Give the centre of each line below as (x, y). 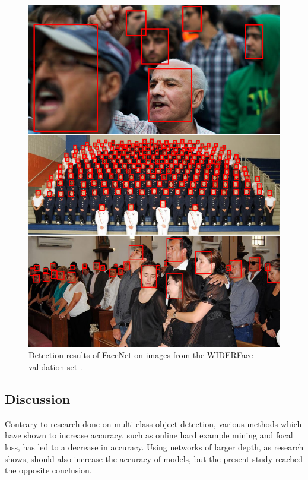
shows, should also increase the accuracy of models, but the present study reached (154, 458)
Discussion (38, 399)
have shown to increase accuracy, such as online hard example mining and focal (149, 435)
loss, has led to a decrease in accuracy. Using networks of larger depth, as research (154, 447)
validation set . (55, 367)
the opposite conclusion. (48, 470)
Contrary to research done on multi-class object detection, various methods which (153, 423)
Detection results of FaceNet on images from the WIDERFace (141, 355)
